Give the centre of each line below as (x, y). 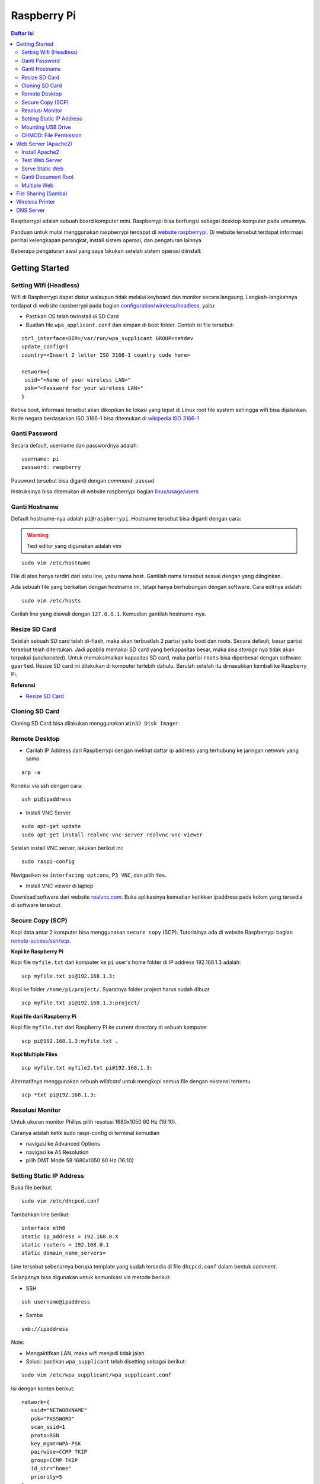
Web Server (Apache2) (44, 144)
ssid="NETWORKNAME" (59, 1410)
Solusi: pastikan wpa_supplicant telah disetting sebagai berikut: (106, 1361)
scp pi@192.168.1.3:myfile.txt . (70, 1041)
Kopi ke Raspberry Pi (37, 951)
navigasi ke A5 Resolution (57, 1152)
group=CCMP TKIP (54, 1460)
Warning (38, 535)
